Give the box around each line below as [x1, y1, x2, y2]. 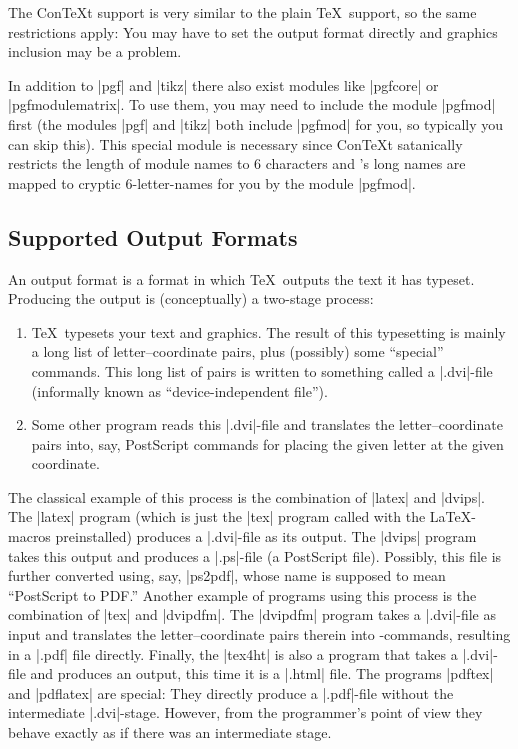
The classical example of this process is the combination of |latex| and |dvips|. [8, 486, 485, 507]
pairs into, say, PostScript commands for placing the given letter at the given [31, 433, 504, 454]
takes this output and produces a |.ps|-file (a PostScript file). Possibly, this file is [8, 545, 502, 566]
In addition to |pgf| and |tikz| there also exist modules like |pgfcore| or [8, 74, 439, 95]
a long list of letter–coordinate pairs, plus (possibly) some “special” [31, 341, 444, 362]
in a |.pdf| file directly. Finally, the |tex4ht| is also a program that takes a [8, 643, 458, 664]
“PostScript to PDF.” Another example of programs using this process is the [8, 584, 477, 605]
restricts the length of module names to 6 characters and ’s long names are [8, 153, 466, 174]
